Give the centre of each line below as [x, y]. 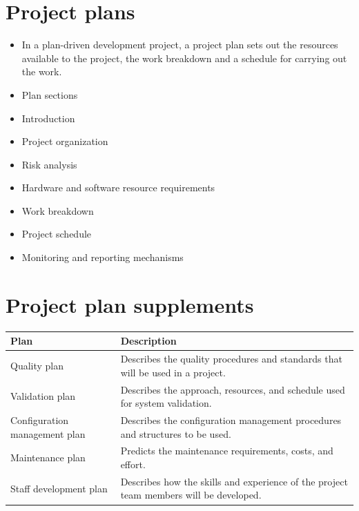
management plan [48, 433]
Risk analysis [49, 164]
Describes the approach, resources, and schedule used [233, 389]
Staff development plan [59, 488]
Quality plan [37, 365]
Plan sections [50, 94]
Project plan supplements [130, 304]
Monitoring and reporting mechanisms [103, 257]
